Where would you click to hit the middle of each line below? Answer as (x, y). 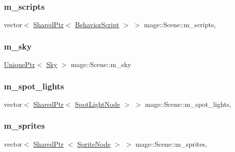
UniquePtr (20, 64)
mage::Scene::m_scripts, (180, 25)
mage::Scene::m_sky (101, 64)
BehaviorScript (97, 25)
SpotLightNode (98, 104)
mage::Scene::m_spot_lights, (188, 104)
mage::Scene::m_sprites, (171, 144)
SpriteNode (94, 144)
